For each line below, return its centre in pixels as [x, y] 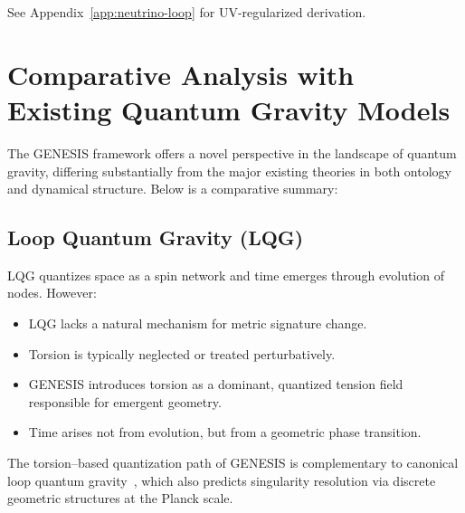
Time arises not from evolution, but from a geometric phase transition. [225, 432]
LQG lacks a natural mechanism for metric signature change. [198, 323]
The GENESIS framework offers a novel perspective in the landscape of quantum [232, 152]
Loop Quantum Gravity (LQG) [156, 237]
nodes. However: [52, 293]
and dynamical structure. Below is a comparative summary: [173, 189]
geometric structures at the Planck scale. [120, 498]
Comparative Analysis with [181, 74]
